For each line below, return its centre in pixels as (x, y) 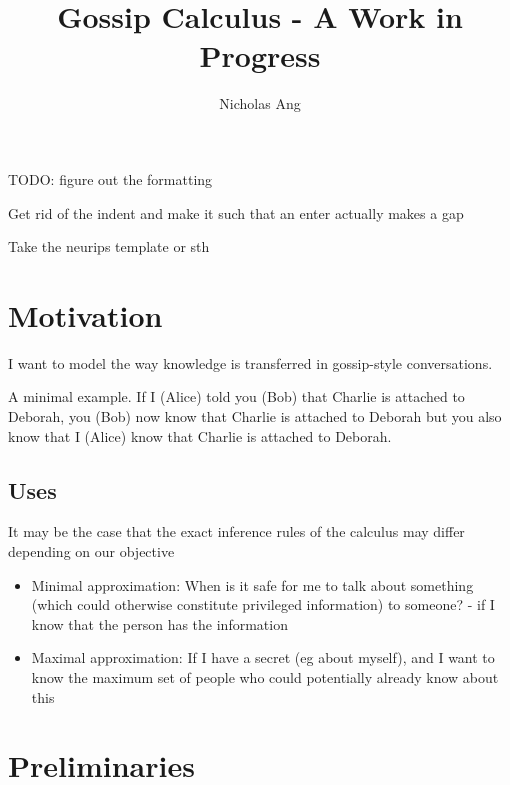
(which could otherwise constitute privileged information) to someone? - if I (263, 604)
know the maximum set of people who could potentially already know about (265, 676)
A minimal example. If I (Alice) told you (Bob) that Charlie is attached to (236, 396)
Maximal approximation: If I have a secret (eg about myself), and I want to (263, 657)
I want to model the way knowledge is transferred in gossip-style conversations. (250, 362)
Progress (260, 55)
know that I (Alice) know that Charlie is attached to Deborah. (200, 435)
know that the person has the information (159, 623)
